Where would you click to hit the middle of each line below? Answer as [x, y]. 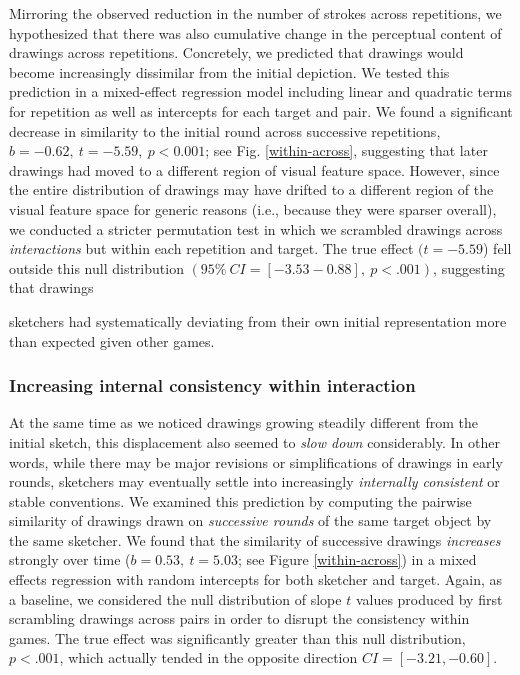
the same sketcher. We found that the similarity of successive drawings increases [255, 539]
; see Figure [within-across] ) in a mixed [357, 559]
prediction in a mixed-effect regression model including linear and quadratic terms [260, 91]
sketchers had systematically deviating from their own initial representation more [258, 320]
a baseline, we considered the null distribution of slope [175, 598]
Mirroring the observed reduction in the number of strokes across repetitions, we [255, 13]
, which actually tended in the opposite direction [208, 657]
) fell [497, 248]
